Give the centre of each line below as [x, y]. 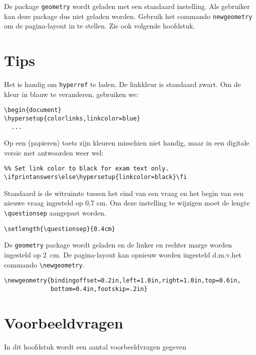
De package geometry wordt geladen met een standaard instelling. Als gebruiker [127, 6]
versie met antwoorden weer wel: [54, 152]
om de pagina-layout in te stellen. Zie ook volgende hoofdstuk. [100, 26]
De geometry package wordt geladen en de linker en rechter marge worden [118, 245]
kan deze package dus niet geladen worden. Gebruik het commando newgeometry [128, 16]
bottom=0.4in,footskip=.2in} [99, 289]
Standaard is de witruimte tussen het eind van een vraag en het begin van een [124, 193]
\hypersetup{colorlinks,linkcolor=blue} [72, 118]
